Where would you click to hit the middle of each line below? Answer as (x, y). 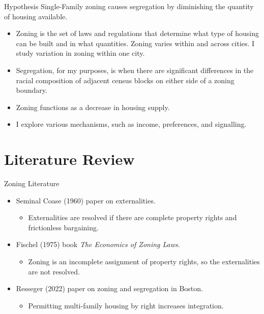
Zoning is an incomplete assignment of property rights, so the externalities (144, 261)
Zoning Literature (32, 183)
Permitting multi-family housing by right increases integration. (126, 305)
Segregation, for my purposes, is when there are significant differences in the (135, 70)
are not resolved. (54, 271)
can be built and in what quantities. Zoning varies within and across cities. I (135, 43)
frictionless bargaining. (63, 227)
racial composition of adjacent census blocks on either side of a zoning (125, 80)
